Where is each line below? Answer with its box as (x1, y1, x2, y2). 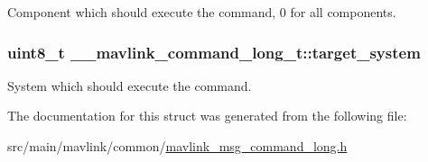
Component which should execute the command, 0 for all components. (7, 3, 396, 21)
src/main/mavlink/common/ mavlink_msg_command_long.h (7, 137, 348, 155)
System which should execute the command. (7, 76, 252, 94)
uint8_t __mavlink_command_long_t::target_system (7, 40, 421, 63)
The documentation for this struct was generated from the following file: (7, 106, 407, 125)
